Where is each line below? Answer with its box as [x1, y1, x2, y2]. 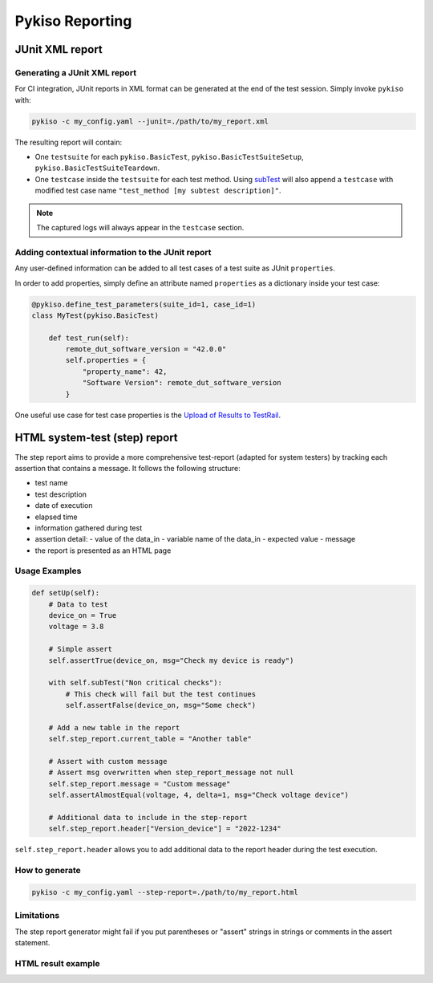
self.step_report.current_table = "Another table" [48, 734, 252, 744]
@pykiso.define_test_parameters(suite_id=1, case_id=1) [31, 299, 257, 309]
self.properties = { [65, 355, 147, 365]
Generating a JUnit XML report [14, 67, 136, 78]
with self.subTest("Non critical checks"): [48, 678, 222, 688]
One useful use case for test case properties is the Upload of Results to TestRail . [14, 410, 281, 420]
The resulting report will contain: [14, 137, 123, 147]
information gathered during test [34, 522, 143, 533]
